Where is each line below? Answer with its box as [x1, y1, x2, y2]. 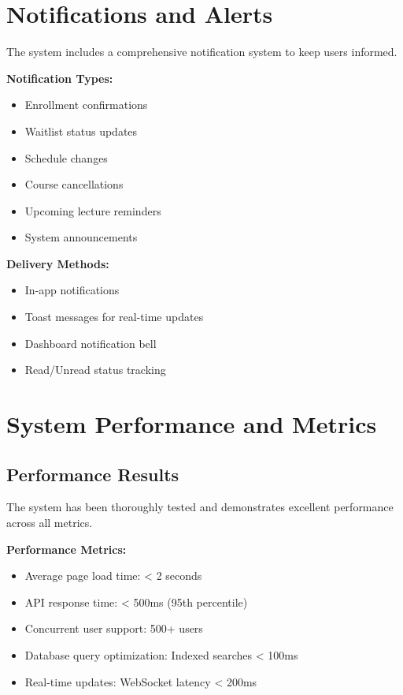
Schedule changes [24, 149, 108, 166]
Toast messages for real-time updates [24, 308, 204, 325]
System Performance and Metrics [6, 408, 377, 440]
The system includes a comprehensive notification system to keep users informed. [6, 43, 397, 60]
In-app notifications [24, 282, 120, 298]
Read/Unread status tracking [24, 361, 166, 378]
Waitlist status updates [24, 122, 138, 139]
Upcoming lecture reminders [24, 202, 161, 219]
